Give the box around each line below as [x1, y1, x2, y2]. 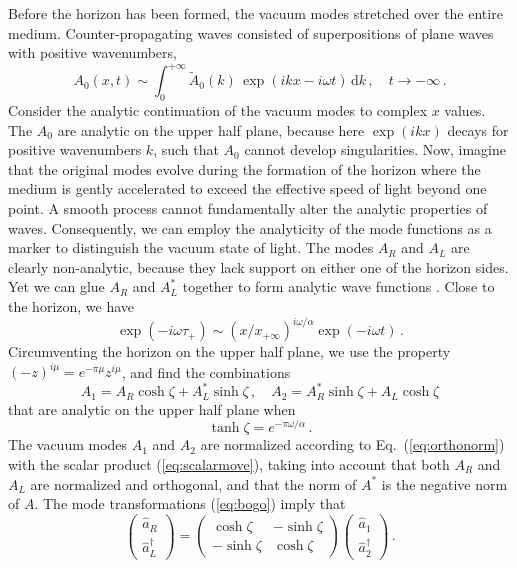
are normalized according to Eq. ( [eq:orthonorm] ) [200, 434, 505, 455]
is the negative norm [381, 473, 508, 494]
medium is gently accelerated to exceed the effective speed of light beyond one [8, 178, 487, 199]
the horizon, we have [8, 296, 135, 317]
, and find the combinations [121, 361, 291, 382]
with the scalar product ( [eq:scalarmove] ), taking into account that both [8, 454, 450, 475]
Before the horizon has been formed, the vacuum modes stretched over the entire [8, 3, 503, 23]
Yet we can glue [8, 276, 105, 297]
